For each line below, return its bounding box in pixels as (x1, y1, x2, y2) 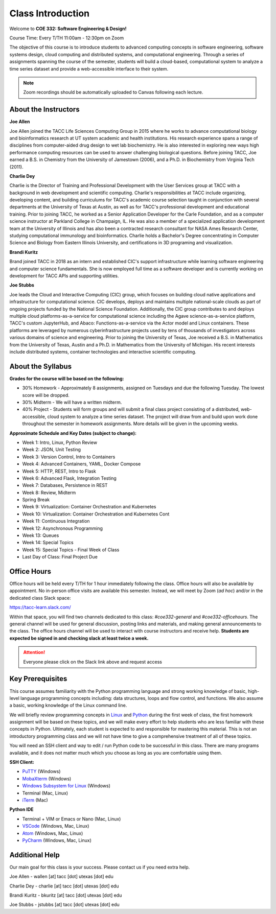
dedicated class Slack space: (9, 595, 71, 601)
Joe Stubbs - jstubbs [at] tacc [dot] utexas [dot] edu (9, 902, 120, 908)
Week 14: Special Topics (22, 540, 74, 546)
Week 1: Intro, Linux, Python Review (22, 439, 97, 446)
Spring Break (22, 497, 50, 503)
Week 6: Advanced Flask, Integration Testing (22, 475, 117, 481)
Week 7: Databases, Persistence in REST (22, 482, 108, 488)
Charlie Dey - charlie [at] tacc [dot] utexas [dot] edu (9, 883, 119, 889)
